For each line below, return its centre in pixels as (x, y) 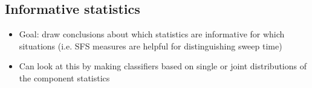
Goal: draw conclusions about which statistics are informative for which (152, 34)
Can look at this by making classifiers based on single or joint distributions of (163, 66)
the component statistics (64, 77)
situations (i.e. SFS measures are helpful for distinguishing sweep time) (151, 46)
